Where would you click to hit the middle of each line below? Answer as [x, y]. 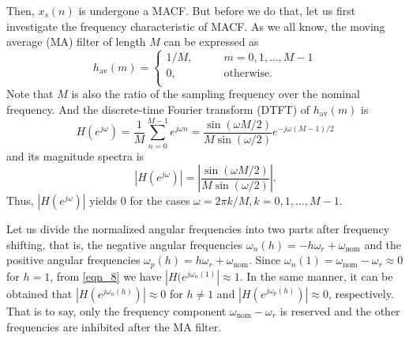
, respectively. [361, 293]
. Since [265, 260]
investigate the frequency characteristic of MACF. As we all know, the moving [196, 26]
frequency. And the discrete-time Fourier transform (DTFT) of [158, 109]
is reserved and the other [340, 310]
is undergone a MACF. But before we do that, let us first [217, 10]
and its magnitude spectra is [75, 155]
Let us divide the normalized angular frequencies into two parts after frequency [198, 229]
